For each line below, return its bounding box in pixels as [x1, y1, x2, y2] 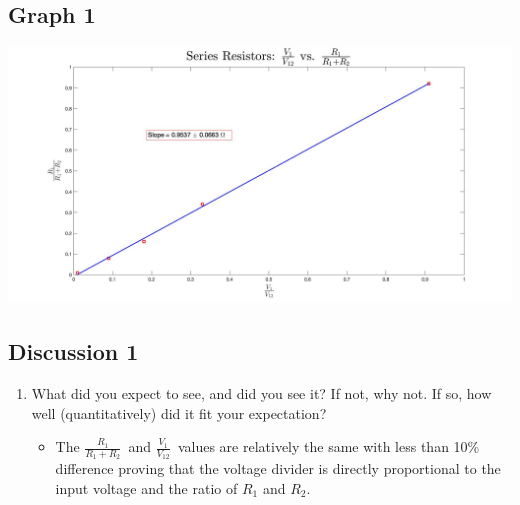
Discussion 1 [8, 336, 139, 367]
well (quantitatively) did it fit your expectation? [31, 402, 327, 423]
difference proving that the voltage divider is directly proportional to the [55, 458, 501, 479]
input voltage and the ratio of [55, 477, 238, 498]
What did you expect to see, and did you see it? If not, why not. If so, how [31, 382, 492, 403]
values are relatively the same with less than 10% [177, 436, 480, 457]
